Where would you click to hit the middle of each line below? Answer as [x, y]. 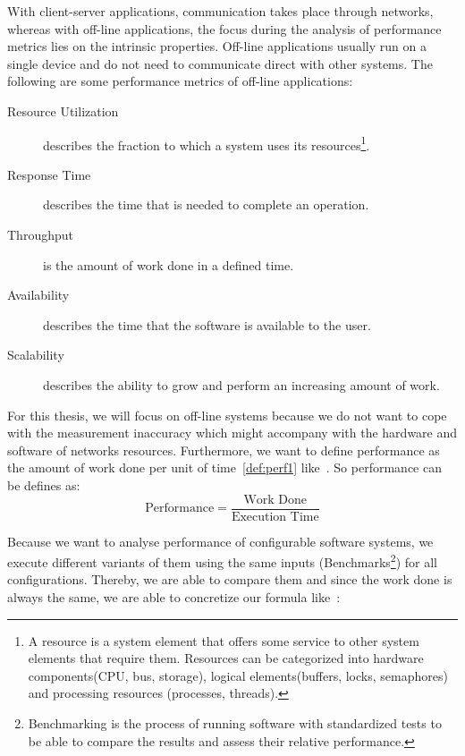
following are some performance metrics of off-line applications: [180, 81]
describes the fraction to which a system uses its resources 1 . [207, 143]
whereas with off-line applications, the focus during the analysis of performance [224, 28]
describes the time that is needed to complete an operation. [206, 204]
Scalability [36, 355]
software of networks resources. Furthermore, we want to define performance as [224, 450]
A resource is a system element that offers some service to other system [224, 640]
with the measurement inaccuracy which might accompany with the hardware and [232, 433]
